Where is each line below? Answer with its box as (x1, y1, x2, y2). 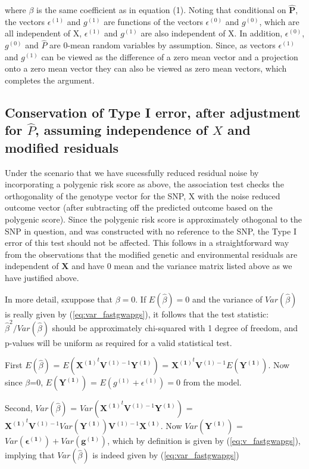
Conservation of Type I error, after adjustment (5, 103, 301, 121)
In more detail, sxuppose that (5, 292, 113, 305)
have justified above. (5, 271, 79, 283)
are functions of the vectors (104, 15, 203, 27)
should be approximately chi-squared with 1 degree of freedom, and (52, 321, 298, 334)
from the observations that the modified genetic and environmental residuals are (5, 248, 298, 260)
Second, (5, 402, 33, 414)
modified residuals (5, 138, 118, 156)
